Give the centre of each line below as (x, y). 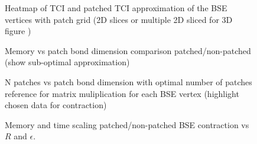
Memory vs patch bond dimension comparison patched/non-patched (128, 50)
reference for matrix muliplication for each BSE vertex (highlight (122, 93)
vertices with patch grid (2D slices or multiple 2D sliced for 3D (119, 19)
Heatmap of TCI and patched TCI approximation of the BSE (116, 8)
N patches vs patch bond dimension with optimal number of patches (128, 81)
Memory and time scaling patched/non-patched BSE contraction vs (127, 124)
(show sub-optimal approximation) (67, 62)
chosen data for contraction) (56, 105)
